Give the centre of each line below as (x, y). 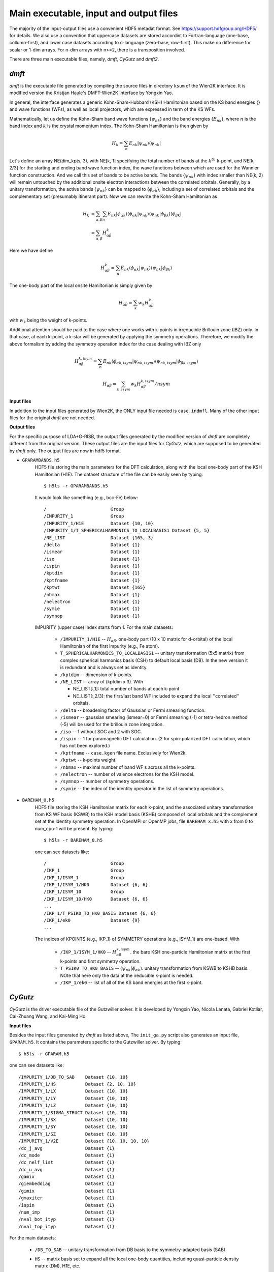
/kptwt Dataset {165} (95, 587)
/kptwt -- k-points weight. (88, 760)
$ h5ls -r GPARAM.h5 (44, 1054)
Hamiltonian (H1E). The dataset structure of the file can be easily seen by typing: (119, 474)
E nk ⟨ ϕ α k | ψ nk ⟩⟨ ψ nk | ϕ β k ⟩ (146, 268)
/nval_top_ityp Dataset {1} (67, 1226)
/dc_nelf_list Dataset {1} (67, 1162)
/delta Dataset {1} (92, 545)
